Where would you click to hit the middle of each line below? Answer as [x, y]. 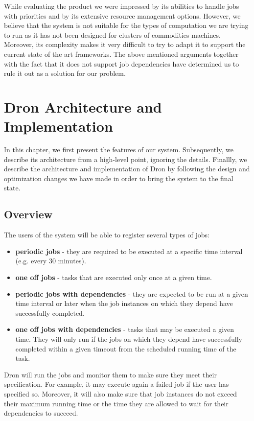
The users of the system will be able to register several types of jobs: [107, 235]
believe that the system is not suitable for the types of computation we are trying [126, 25]
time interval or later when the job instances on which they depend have [124, 303]
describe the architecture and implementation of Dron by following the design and [127, 169]
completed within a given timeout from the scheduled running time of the [126, 348]
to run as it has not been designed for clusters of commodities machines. [112, 35]
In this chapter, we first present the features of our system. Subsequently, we [119, 150]
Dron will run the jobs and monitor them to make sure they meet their [110, 374]
